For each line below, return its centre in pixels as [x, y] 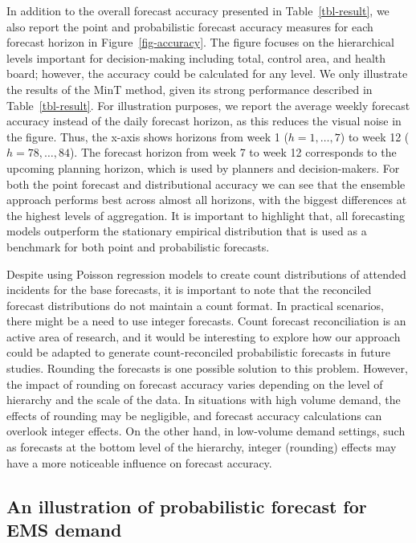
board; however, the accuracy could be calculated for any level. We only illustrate [207, 73]
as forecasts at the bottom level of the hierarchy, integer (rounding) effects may [202, 447]
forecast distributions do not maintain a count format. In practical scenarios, [195, 305]
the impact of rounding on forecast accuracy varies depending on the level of [195, 384]
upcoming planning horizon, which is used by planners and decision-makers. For [203, 167]
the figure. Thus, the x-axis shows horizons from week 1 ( [147, 136]
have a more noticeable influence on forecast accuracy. [139, 462]
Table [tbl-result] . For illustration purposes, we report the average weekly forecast [208, 105]
